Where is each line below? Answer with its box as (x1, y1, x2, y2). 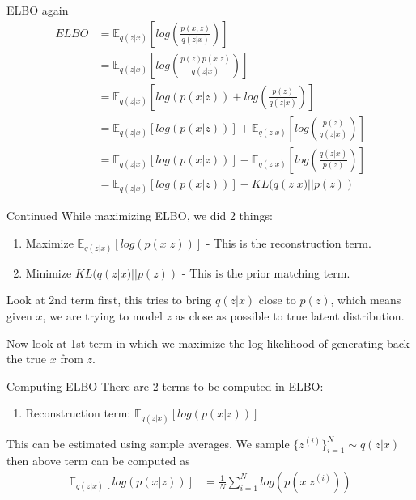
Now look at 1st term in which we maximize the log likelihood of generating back (6, 334, 410, 351)
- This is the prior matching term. (181, 264, 350, 281)
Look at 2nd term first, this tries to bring (6, 291, 212, 308)
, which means (330, 291, 401, 308)
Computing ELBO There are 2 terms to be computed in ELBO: (6, 377, 324, 394)
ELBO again (6, 2, 69, 18)
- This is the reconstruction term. (206, 234, 371, 251)
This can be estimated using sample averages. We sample (6, 434, 290, 451)
